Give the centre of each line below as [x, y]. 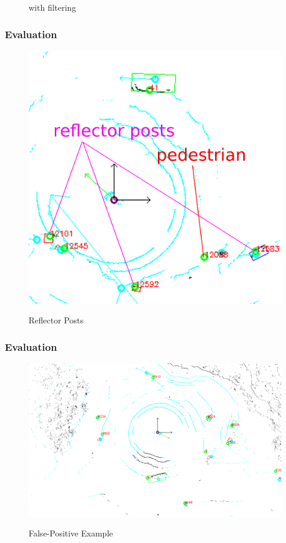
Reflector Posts [56, 320]
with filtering [52, 7]
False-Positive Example [71, 533]
